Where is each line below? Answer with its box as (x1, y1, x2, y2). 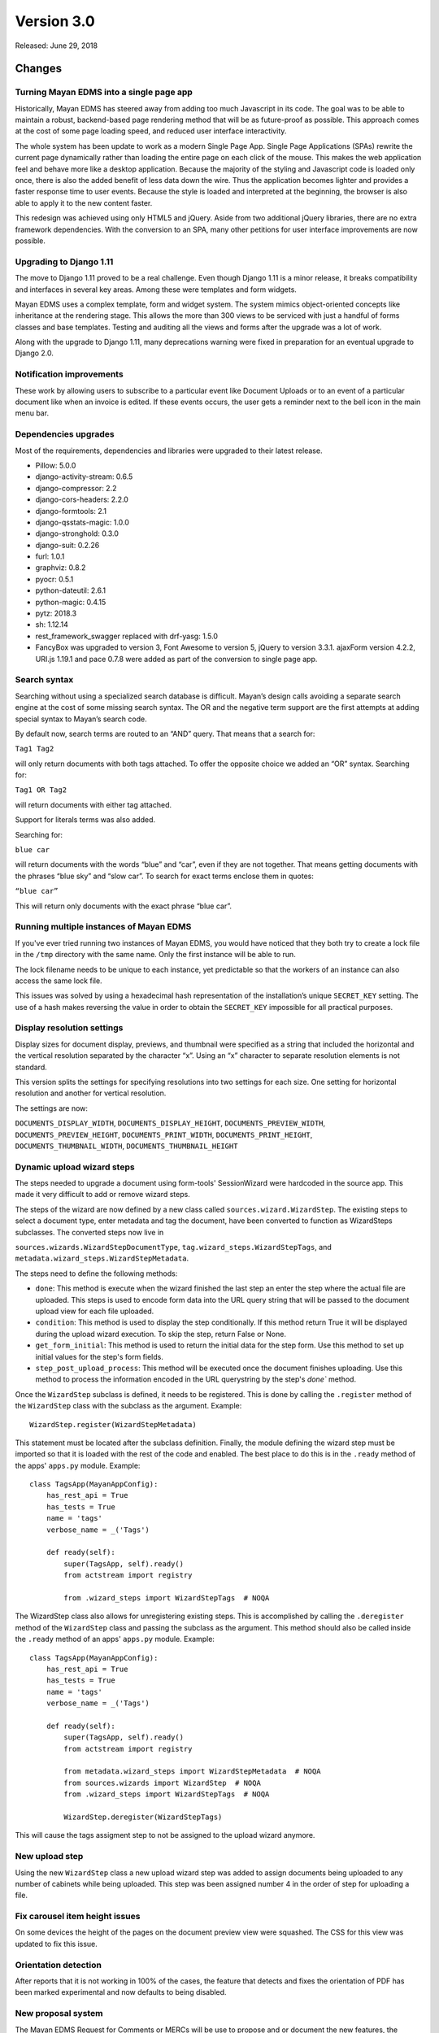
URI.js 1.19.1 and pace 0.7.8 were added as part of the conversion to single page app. (35, 654, 318, 664)
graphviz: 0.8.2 (35, 563, 86, 572)
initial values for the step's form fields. (35, 1352, 164, 1361)
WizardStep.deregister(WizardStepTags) (63, 1813, 223, 1822)
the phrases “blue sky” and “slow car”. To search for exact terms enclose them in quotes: (15, 871, 315, 881)
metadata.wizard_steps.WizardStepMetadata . (15, 1253, 189, 1264)
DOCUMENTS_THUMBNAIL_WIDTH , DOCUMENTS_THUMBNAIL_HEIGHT (15, 1141, 238, 1151)
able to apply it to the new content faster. (15, 198, 153, 207)
